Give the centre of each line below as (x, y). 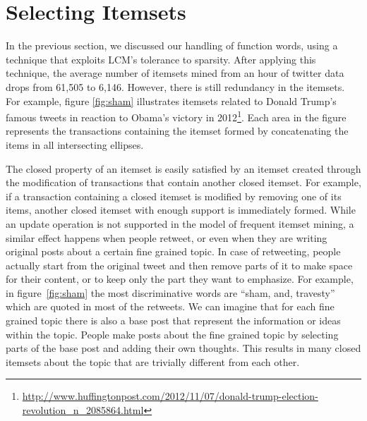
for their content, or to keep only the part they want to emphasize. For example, (180, 279)
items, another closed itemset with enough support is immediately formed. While (181, 210)
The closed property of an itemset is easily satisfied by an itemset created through (183, 168)
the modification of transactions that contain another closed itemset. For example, (183, 182)
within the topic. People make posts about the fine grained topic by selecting (172, 334)
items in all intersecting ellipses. (75, 144)
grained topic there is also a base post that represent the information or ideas (173, 321)
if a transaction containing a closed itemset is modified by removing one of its (174, 196)
